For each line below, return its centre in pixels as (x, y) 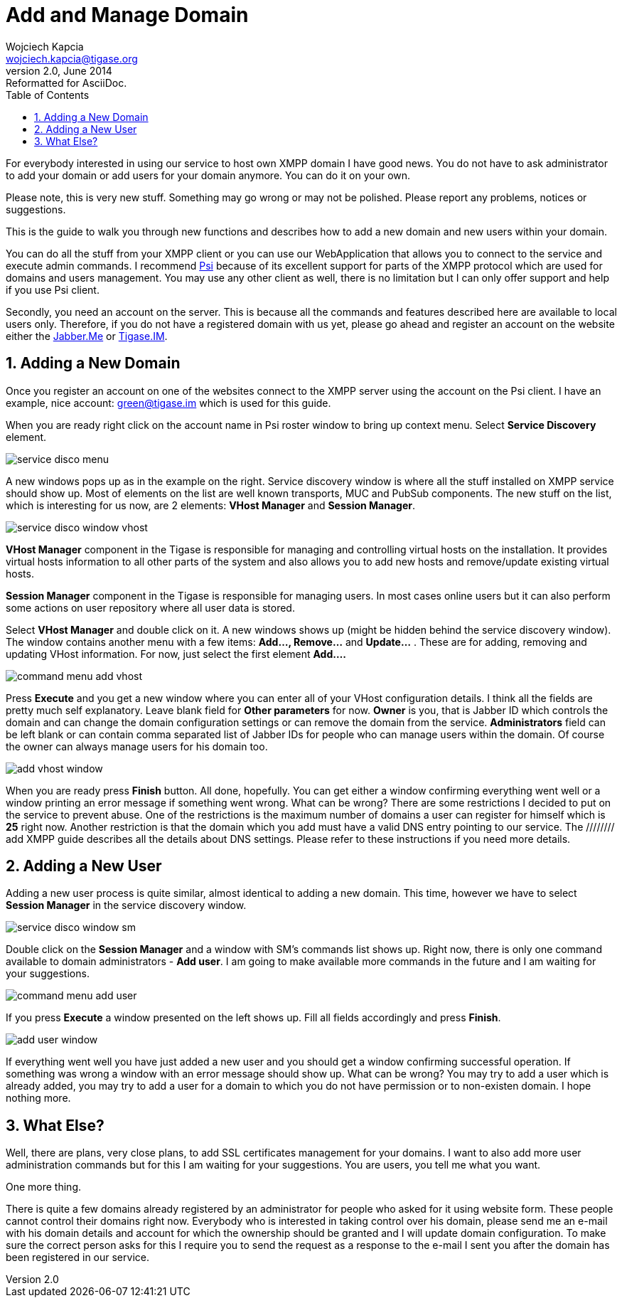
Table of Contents (48, 95)
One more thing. (44, 1187)
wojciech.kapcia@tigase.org (72, 58)
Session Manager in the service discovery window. (126, 905)
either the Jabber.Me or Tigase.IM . (87, 336)
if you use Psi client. (53, 289)
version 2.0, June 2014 (59, 70)
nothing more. (38, 1098)
